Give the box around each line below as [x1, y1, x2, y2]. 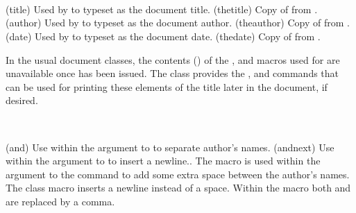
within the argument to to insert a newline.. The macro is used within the [6, 153, 321, 168]
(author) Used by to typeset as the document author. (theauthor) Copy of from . [6, 15, 350, 30]
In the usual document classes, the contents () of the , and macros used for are [6, 52, 340, 67]
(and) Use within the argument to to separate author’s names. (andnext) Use [6, 139, 334, 154]
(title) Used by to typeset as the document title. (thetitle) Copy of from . [6, 1, 318, 16]
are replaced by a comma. [6, 194, 115, 208]
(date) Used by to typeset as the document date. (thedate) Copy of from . [6, 28, 321, 43]
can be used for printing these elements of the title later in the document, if [6, 79, 328, 94]
